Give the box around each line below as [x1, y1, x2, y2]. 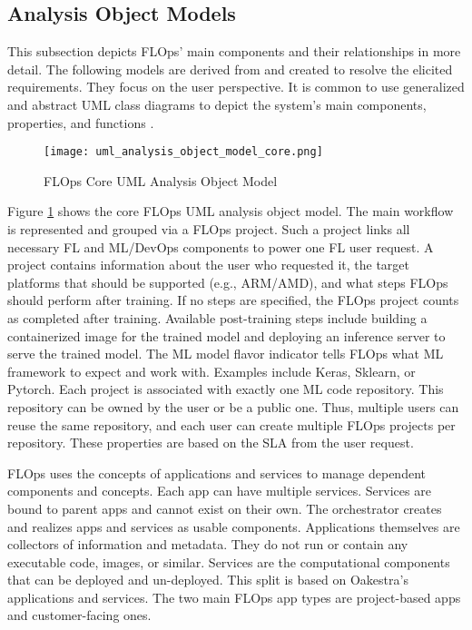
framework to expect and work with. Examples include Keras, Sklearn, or [7, 361, 416, 380]
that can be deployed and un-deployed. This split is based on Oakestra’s [7, 570, 408, 589]
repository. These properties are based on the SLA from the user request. [7, 433, 414, 452]
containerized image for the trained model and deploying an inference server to [7, 326, 446, 345]
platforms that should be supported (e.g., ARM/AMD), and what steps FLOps [7, 272, 448, 291]
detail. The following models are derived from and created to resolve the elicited [7, 59, 453, 78]
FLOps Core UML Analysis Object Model [44, 171, 278, 190]
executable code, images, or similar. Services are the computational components [7, 552, 450, 571]
